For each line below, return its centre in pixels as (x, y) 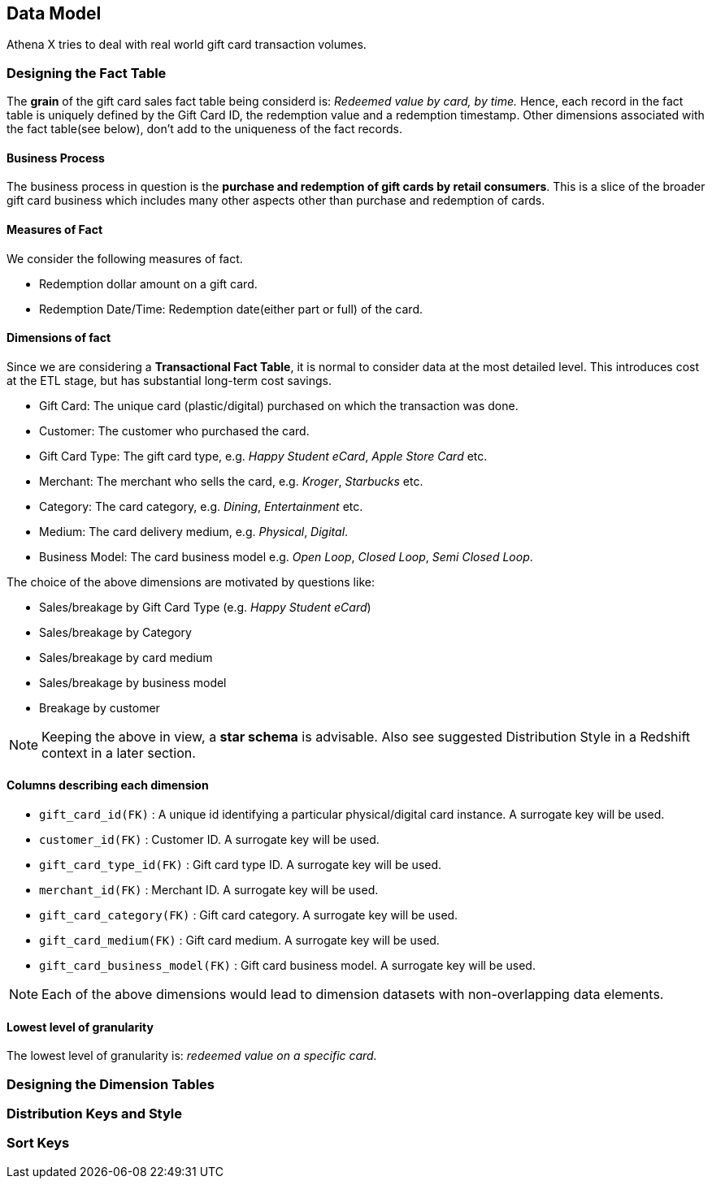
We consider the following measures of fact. (125, 258)
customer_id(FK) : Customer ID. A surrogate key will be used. (209, 840)
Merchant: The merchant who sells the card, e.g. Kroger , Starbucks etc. (231, 481)
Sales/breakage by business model (133, 682)
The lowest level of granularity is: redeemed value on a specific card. (192, 1056)
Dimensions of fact (59, 338)
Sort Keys (38, 1143)
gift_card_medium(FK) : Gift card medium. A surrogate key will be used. (239, 941)
